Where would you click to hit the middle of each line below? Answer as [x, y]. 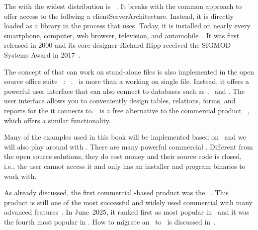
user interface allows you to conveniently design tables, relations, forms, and [120, 101]
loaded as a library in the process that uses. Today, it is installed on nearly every [127, 26]
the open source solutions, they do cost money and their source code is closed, [123, 156]
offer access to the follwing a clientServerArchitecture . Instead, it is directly [119, 16]
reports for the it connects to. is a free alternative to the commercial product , [127, 110]
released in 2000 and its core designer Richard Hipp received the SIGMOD [118, 45]
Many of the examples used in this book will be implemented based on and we [125, 137]
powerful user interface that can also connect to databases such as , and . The [124, 91]
